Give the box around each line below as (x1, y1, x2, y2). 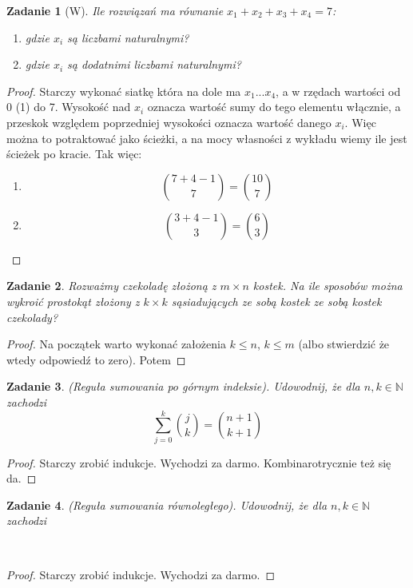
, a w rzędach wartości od (276, 82, 401, 99)
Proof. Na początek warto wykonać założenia (6, 336, 226, 352)
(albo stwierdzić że (298, 336, 390, 352)
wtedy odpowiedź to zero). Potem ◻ (6, 351, 186, 367)
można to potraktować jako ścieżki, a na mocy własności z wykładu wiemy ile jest (6, 129, 407, 146)
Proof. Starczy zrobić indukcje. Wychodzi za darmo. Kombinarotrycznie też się (6, 454, 391, 471)
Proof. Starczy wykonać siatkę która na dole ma (6, 82, 241, 99)
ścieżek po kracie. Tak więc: (6, 145, 142, 162)
